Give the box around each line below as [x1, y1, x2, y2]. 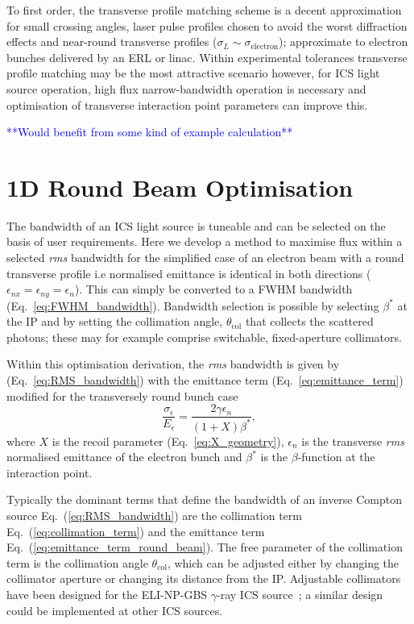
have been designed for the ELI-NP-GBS [6, 586, 208, 603]
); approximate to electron [279, 33, 408, 50]
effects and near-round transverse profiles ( [6, 33, 217, 50]
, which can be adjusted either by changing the [167, 554, 400, 571]
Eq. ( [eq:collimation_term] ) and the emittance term [6, 522, 265, 539]
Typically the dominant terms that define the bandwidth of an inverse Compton [6, 491, 403, 508]
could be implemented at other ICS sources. [6, 601, 223, 618]
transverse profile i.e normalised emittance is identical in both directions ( [6, 264, 371, 281]
